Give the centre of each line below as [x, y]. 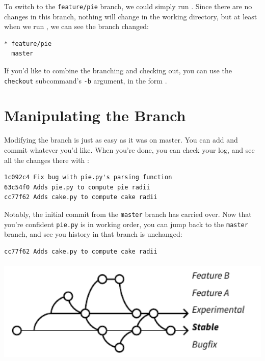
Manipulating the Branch [95, 115]
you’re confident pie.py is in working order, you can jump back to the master [126, 224]
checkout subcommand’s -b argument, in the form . [86, 80]
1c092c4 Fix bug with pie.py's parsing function [88, 177]
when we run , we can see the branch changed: [77, 26]
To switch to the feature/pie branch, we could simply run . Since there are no [128, 6]
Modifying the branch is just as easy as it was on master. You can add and [121, 140]
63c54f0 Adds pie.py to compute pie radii [77, 187]
